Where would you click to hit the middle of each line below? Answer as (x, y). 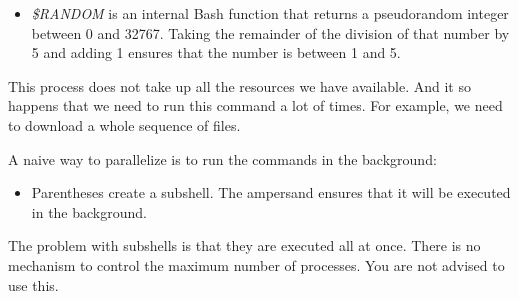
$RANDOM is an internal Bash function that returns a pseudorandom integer (270, 13)
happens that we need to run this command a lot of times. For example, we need (255, 105)
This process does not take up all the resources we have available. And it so (239, 85)
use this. (33, 284)
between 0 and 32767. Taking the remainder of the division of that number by (270, 32)
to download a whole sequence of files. (124, 124)
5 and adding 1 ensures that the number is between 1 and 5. (216, 52)
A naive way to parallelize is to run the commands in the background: (222, 158)
